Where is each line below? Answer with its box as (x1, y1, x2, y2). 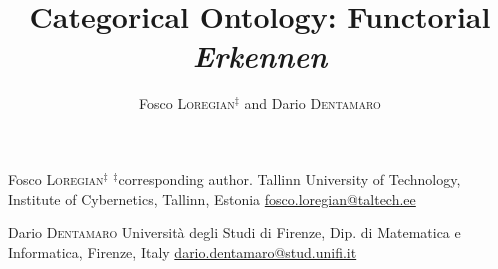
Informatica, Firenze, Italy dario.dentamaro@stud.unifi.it (8, 241, 357, 262)
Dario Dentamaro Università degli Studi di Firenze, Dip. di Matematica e (8, 222, 461, 243)
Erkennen (192, 35, 328, 77)
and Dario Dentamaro (244, 93, 381, 114)
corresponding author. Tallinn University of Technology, (118, 168, 461, 189)
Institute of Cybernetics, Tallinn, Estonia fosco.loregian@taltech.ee (8, 188, 416, 209)
